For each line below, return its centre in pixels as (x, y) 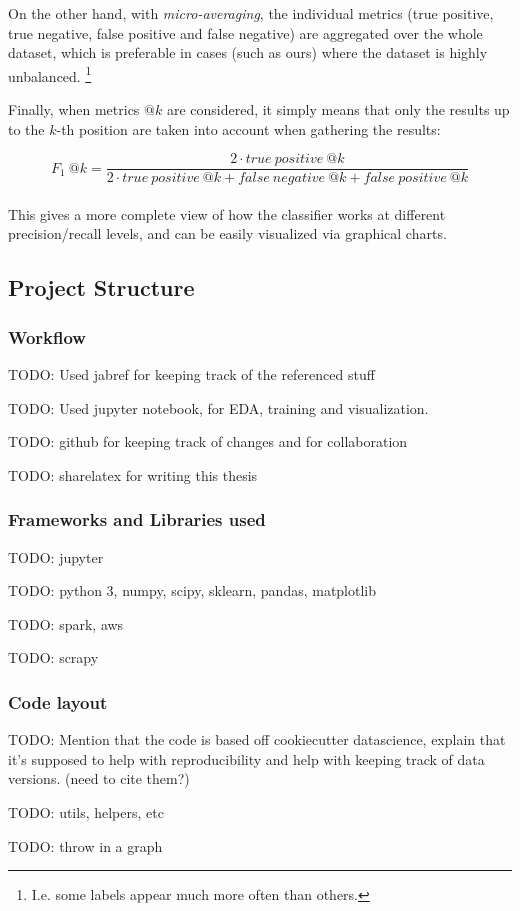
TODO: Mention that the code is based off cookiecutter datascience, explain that (257, 739)
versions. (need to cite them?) (99, 778)
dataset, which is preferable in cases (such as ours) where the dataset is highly (248, 52)
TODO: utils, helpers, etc (86, 812)
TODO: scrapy (53, 657)
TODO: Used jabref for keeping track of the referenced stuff (191, 374)
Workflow (47, 336)
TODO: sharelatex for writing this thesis (133, 474)
